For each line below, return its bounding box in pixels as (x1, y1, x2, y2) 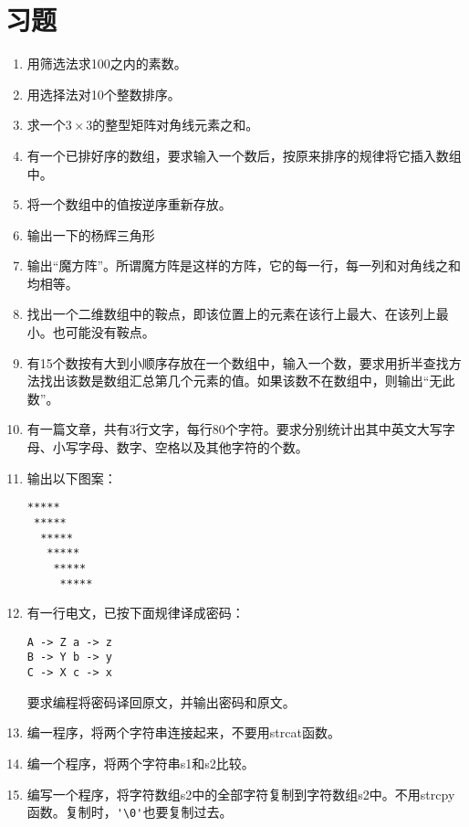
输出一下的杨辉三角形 (26, 225, 155, 244)
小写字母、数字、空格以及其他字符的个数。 (52, 438, 308, 457)
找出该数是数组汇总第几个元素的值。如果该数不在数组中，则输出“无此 (39, 371, 455, 390)
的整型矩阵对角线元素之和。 (92, 115, 259, 134)
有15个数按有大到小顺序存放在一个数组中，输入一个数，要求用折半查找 (26, 353, 449, 372)
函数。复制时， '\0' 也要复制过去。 (26, 802, 233, 822)
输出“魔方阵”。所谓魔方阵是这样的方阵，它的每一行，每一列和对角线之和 (26, 256, 462, 275)
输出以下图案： (26, 468, 117, 487)
